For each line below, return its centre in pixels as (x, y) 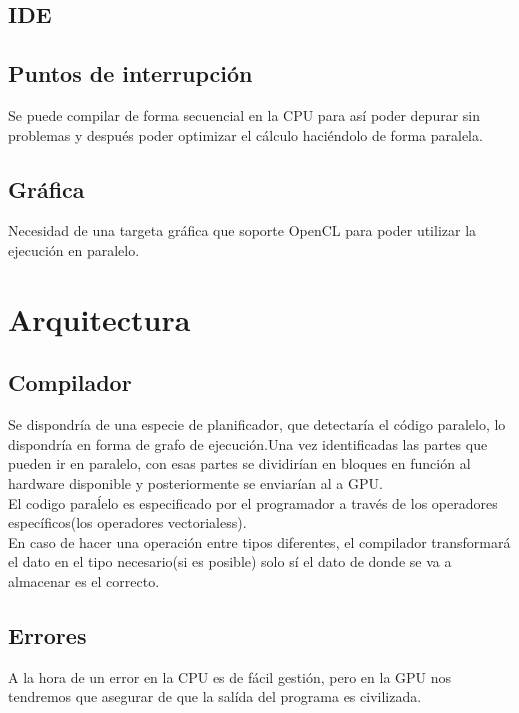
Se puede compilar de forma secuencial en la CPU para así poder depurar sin (244, 114)
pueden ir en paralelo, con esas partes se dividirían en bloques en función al (239, 463)
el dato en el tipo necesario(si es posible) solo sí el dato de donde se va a (230, 561)
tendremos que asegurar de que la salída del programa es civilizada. (215, 696)
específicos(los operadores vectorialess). (127, 522)
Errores (47, 634)
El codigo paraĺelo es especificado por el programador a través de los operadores (253, 502)
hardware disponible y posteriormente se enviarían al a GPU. (195, 482)
